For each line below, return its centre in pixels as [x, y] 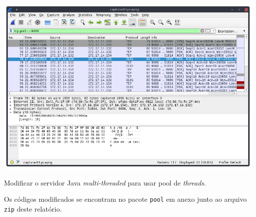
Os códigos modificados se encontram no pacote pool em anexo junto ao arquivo [125, 199]
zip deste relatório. [33, 208]
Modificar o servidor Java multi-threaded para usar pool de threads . [105, 182]
